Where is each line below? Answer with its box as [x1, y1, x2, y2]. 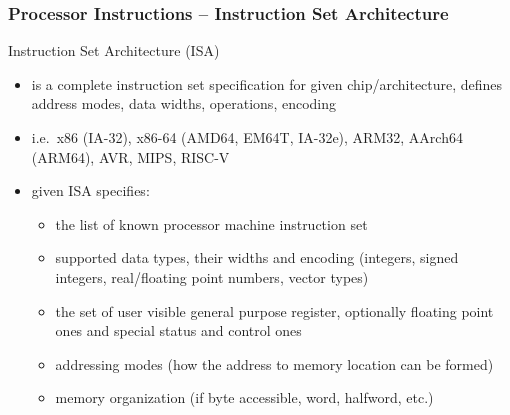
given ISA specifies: [31, 180, 150, 201]
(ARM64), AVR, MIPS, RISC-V [31, 146, 230, 167]
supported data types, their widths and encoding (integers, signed [55, 247, 459, 268]
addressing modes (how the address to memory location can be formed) [55, 353, 494, 374]
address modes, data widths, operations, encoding [31, 93, 337, 114]
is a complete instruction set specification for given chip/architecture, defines [31, 73, 503, 94]
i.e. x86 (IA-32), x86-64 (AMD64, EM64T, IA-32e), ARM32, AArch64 [31, 127, 463, 147]
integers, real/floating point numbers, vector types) [55, 266, 369, 287]
